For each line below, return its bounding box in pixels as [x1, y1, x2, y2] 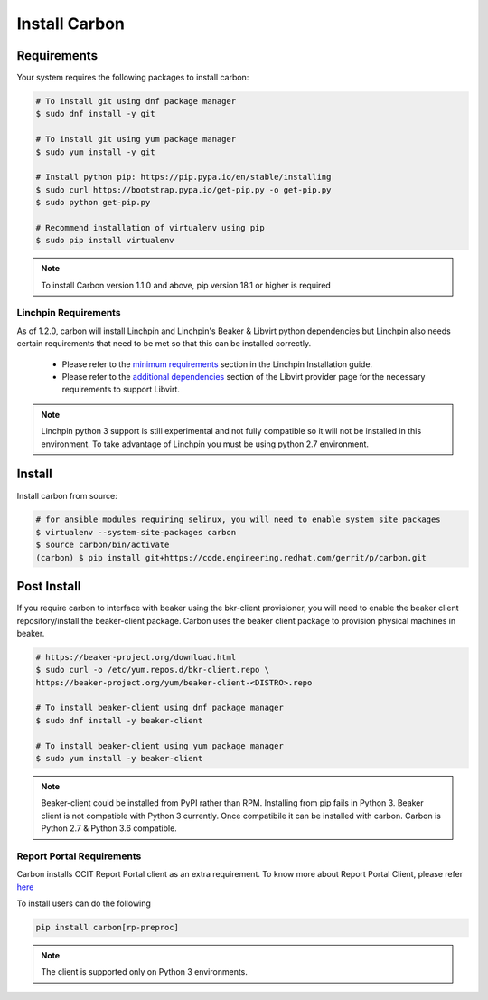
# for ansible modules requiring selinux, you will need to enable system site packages [35, 514, 442, 524]
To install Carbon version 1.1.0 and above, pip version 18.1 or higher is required [41, 279, 332, 290]
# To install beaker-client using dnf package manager [35, 703, 284, 713]
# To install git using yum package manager [35, 134, 237, 145]
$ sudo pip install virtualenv [35, 235, 175, 246]
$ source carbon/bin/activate [35, 540, 170, 551]
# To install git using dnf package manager [35, 96, 237, 107]
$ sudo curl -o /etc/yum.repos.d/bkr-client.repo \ [35, 665, 270, 675]
